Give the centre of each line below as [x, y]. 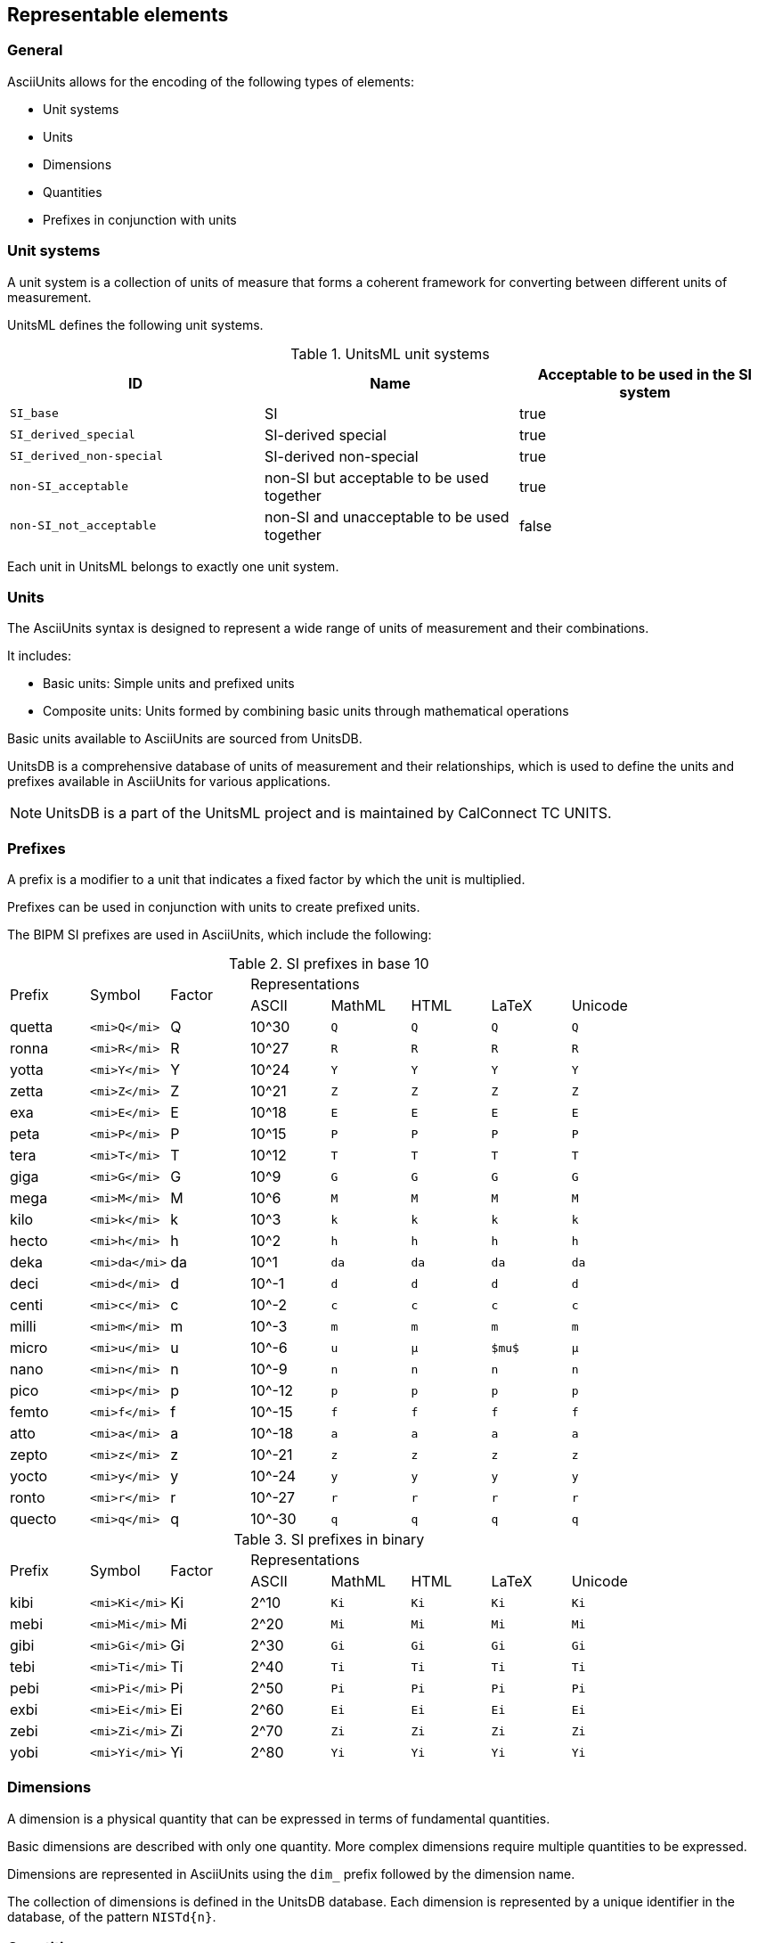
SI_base [34, 414]
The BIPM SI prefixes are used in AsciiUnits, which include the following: [220, 935]
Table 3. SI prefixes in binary [329, 1540]
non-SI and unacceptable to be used [387, 516]
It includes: [39, 656]
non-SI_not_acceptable [83, 526]
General [35, 50]
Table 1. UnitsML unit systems [390, 353]
